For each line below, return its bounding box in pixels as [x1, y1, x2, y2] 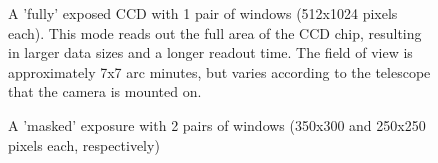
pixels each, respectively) [8, 134, 160, 155]
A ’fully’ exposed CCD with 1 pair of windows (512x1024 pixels [8, 3, 398, 23]
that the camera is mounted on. [8, 81, 202, 102]
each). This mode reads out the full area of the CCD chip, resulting [8, 22, 422, 43]
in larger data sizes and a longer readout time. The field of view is [8, 42, 413, 63]
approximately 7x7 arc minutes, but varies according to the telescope [8, 61, 431, 82]
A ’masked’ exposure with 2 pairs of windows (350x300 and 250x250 [8, 114, 426, 135]
